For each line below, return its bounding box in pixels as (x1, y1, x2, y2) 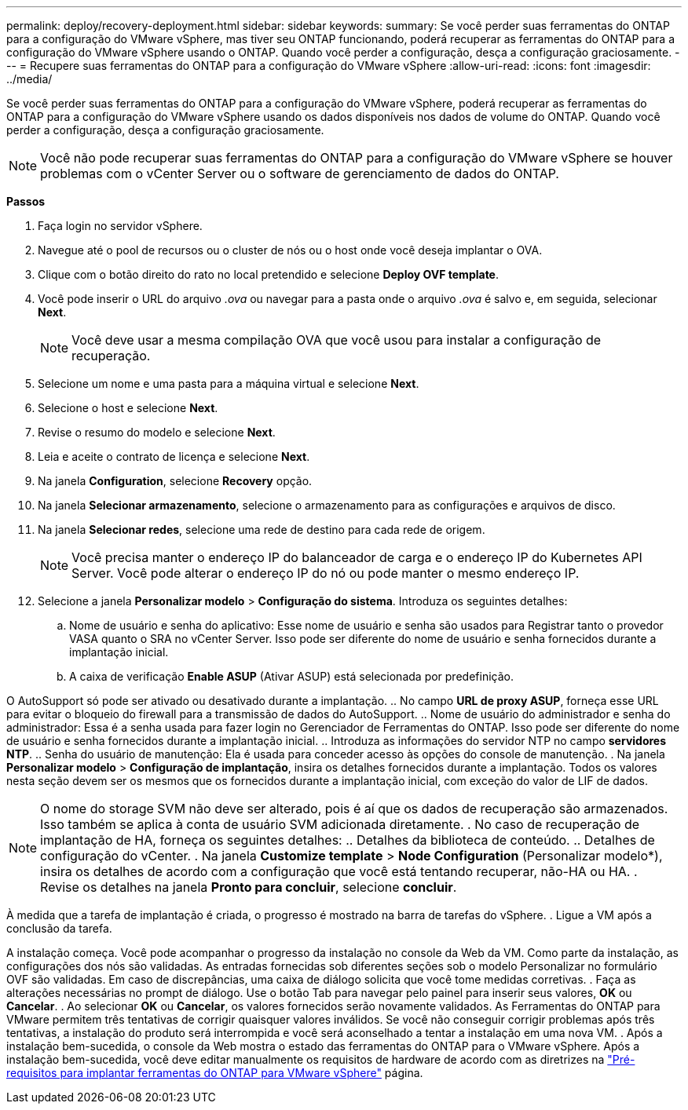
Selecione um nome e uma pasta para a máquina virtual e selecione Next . (38, 377, 419, 390)
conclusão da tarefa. (6, 922, 112, 935)
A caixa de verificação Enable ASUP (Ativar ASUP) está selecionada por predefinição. (69, 670, 514, 683)
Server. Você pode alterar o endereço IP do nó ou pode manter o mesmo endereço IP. (71, 565, 580, 581)
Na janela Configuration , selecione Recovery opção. (38, 474, 313, 487)
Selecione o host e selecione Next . (38, 401, 218, 414)
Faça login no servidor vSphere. (38, 219, 203, 232)
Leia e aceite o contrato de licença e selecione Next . (38, 450, 310, 463)
